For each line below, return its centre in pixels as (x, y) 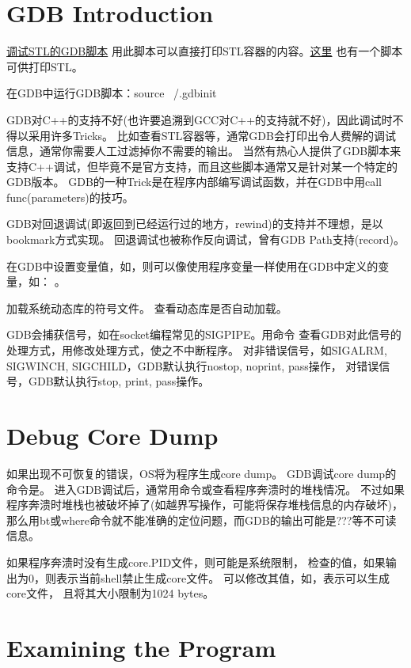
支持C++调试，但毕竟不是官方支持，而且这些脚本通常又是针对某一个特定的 (202, 166)
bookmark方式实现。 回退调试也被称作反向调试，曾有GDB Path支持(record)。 (205, 239)
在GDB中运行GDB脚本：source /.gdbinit (112, 93)
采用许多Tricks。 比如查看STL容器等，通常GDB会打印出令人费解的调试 (212, 135)
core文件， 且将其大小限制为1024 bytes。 (110, 593)
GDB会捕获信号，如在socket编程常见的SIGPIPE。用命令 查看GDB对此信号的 (204, 334)
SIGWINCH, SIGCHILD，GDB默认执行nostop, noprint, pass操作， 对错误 (193, 365)
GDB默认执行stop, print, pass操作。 (119, 381)
